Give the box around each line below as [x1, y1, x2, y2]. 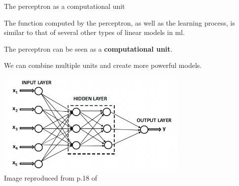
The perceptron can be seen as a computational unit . [4, 43, 172, 54]
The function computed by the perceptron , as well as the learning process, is [4, 17, 235, 28]
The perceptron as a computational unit [4, 1, 125, 11]
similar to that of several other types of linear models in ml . [4, 27, 185, 37]
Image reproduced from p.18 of [4, 172, 98, 183]
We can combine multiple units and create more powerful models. [4, 60, 202, 70]
